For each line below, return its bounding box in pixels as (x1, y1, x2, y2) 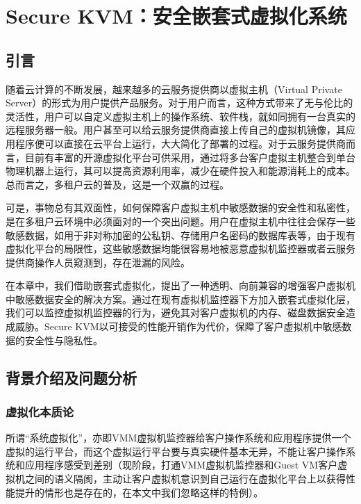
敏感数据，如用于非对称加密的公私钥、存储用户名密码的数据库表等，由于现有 (6, 227, 355, 242)
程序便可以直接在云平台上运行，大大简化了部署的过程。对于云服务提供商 (15, 136, 346, 150)
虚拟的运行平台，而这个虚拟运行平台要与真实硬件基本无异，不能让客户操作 (6, 444, 346, 458)
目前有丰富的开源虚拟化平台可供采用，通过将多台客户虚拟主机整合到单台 (24, 149, 355, 164)
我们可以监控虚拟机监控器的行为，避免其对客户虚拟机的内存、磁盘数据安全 (6, 305, 346, 320)
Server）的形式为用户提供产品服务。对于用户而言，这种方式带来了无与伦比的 (6, 95, 353, 110)
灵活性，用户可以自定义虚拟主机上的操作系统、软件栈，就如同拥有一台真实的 (6, 108, 355, 123)
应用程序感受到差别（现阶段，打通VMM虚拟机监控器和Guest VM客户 (24, 457, 338, 472)
